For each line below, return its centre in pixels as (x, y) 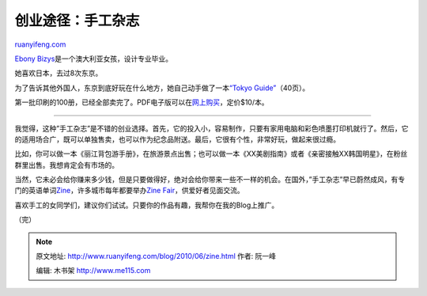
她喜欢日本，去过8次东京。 (59, 73)
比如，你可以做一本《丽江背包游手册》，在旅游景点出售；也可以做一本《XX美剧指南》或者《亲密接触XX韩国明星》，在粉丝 (211, 154)
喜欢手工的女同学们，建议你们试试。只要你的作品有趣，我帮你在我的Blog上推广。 (147, 205)
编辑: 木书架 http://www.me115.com (93, 271)
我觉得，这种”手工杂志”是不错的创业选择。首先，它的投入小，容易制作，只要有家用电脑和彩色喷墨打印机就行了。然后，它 (212, 128)
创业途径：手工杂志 (77, 21)
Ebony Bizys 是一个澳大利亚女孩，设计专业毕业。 (94, 59)
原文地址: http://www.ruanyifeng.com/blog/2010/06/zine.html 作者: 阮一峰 (156, 256)
